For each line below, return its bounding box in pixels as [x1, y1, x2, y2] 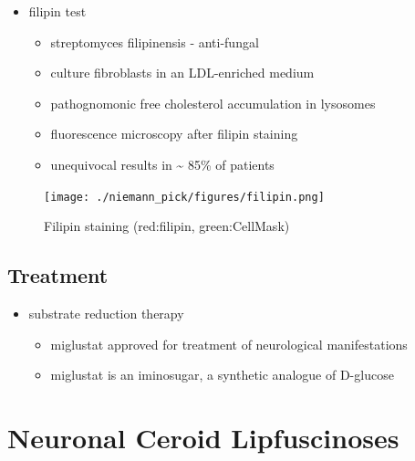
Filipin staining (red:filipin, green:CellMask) [44, 216, 290, 236]
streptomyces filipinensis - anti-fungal [50, 32, 259, 51]
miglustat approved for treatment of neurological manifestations [50, 334, 408, 353]
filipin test [28, 2, 87, 20]
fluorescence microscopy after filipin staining [50, 124, 298, 143]
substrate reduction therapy [28, 304, 184, 323]
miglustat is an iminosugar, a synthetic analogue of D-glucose [50, 365, 394, 384]
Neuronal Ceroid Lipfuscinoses [7, 418, 399, 456]
